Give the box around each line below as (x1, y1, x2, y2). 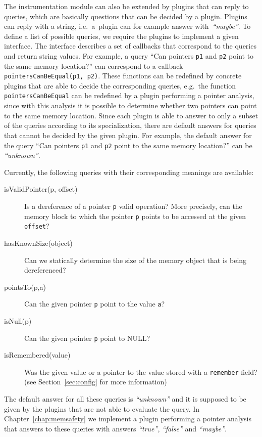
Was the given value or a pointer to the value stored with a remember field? (24, 366, 257, 377)
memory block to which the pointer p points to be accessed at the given (24, 210, 246, 221)
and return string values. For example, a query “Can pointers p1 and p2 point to (4, 50, 254, 61)
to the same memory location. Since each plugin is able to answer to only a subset (4, 110, 258, 120)
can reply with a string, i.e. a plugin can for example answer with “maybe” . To (4, 21, 251, 31)
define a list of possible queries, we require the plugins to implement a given (4, 30, 239, 41)
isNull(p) (4, 315, 32, 326)
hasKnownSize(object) (4, 237, 73, 248)
